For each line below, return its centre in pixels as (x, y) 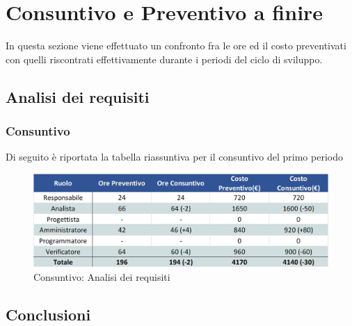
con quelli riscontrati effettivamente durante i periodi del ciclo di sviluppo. (164, 59)
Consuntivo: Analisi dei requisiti (102, 277)
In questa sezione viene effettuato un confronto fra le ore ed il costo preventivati (176, 46)
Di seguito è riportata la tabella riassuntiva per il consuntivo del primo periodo (174, 157)
